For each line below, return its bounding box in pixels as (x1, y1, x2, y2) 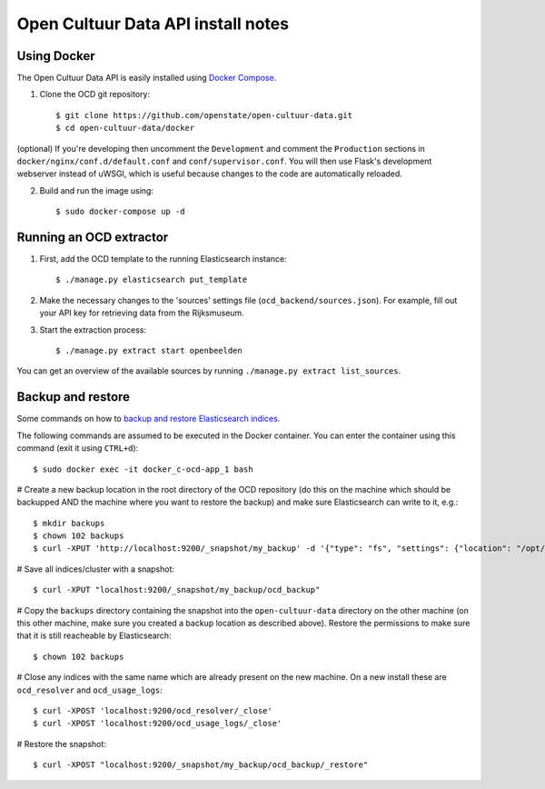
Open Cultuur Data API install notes (16, 14, 290, 34)
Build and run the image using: (39, 185, 154, 195)
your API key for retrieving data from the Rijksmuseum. (39, 307, 244, 318)
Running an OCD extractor (16, 230, 169, 245)
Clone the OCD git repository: (39, 89, 150, 100)
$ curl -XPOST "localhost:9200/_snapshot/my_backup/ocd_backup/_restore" (33, 760, 369, 770)
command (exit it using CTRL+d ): (16, 443, 139, 454)
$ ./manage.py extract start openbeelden (55, 345, 243, 356)
